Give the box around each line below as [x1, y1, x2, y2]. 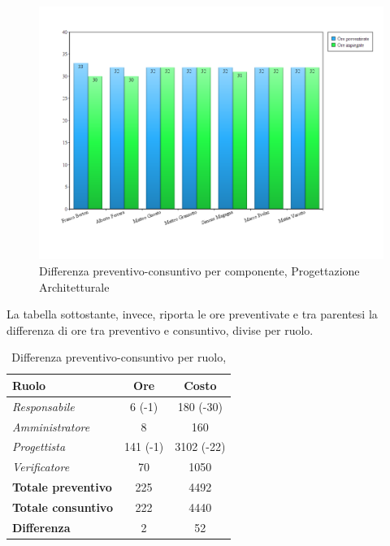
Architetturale [39, 278, 110, 295]
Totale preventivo [12, 479, 112, 496]
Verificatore [12, 458, 70, 475]
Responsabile [12, 397, 75, 414]
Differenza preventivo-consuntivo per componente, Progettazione [39, 262, 360, 279]
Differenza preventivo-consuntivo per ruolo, [11, 349, 227, 366]
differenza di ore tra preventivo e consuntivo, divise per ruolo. [6, 321, 314, 338]
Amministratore [12, 418, 90, 435]
